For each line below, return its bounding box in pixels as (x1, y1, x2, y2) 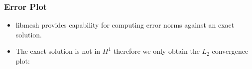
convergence (212, 46, 249, 56)
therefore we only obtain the (113, 46, 200, 56)
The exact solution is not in (15, 46, 101, 56)
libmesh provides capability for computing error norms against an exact (15, 20, 235, 30)
